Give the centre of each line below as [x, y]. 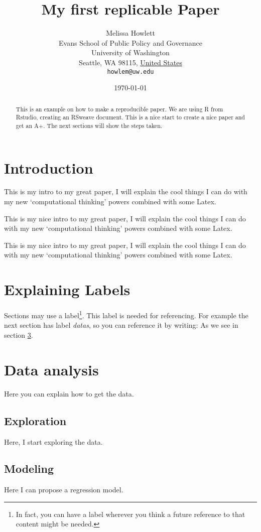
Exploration [35, 420]
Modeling [29, 469]
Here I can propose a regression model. [64, 490]
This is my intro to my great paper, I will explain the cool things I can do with [126, 191]
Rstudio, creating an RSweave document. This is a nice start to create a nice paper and [130, 117]
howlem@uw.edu [130, 72]
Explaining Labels [67, 289]
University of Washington [130, 52]
